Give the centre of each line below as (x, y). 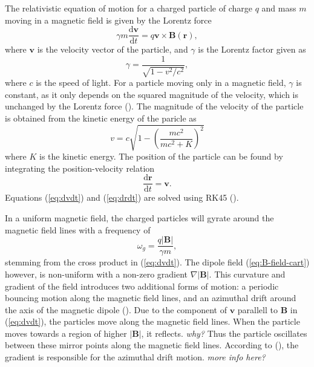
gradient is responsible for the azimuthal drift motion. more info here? (135, 357)
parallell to (257, 309)
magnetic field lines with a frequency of (78, 229)
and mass (279, 8)
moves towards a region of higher (66, 333)
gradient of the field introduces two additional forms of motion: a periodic (142, 286)
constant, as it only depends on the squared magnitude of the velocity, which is (152, 94)
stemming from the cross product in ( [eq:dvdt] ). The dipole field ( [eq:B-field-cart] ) (157, 262)
